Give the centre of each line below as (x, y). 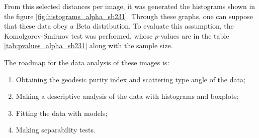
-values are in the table (194, 35)
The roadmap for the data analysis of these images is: (87, 62)
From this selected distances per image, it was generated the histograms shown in (130, 6)
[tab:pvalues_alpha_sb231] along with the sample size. (89, 45)
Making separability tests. (56, 130)
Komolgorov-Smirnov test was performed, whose (78, 35)
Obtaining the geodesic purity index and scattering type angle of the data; (131, 79)
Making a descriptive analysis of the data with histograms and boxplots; (127, 96)
